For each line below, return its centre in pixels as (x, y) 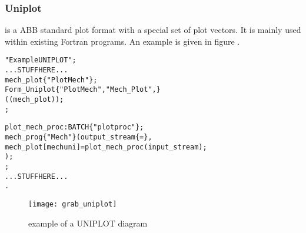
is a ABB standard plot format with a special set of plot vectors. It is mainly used (153, 30)
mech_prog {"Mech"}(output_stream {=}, (79, 137)
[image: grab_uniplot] (73, 204)
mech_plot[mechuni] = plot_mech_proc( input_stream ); (106, 147)
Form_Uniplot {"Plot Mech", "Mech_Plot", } (83, 90)
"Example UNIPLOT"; (41, 60)
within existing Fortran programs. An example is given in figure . (122, 41)
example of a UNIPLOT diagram (88, 223)
